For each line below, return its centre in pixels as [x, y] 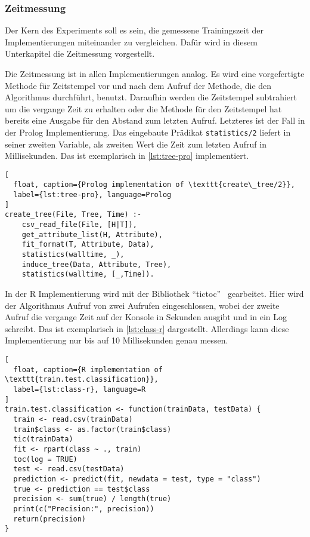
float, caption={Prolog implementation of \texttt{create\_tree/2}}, [154, 185]
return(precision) [50, 519]
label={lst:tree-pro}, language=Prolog [92, 195]
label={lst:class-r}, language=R [80, 389]
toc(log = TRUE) [45, 459]
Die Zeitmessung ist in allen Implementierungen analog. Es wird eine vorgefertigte [155, 73]
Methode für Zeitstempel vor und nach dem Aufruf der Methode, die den [138, 85]
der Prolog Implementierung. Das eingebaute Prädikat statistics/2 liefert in [148, 132]
